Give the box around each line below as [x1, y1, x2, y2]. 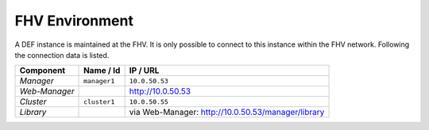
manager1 [83, 76, 115, 85]
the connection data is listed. [14, 50, 110, 59]
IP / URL [129, 65, 160, 76]
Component [19, 65, 66, 76]
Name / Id [83, 65, 121, 76]
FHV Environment [14, 12, 134, 29]
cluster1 [83, 97, 115, 106]
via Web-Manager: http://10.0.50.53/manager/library [129, 107, 325, 118]
